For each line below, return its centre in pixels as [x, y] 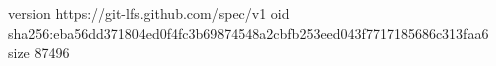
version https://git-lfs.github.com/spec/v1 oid [149, 13]
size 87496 [39, 52]
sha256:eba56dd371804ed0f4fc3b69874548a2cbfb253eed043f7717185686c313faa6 [248, 32]
